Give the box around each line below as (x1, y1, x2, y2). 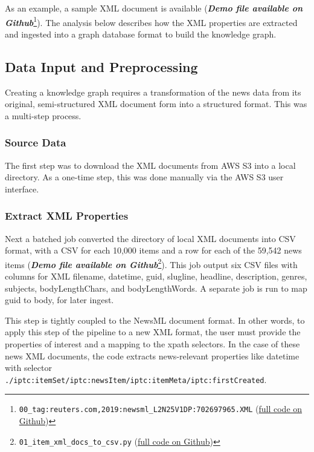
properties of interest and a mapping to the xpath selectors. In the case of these (5, 338, 300, 350)
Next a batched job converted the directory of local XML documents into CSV (5, 232, 296, 244)
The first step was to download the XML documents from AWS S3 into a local (5, 159, 296, 171)
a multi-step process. (5, 109, 82, 122)
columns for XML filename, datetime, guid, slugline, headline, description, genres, (5, 270, 307, 283)
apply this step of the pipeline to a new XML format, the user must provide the (5, 326, 301, 338)
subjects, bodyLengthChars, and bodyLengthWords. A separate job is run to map (5, 281, 307, 294)
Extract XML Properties (5, 208, 129, 223)
